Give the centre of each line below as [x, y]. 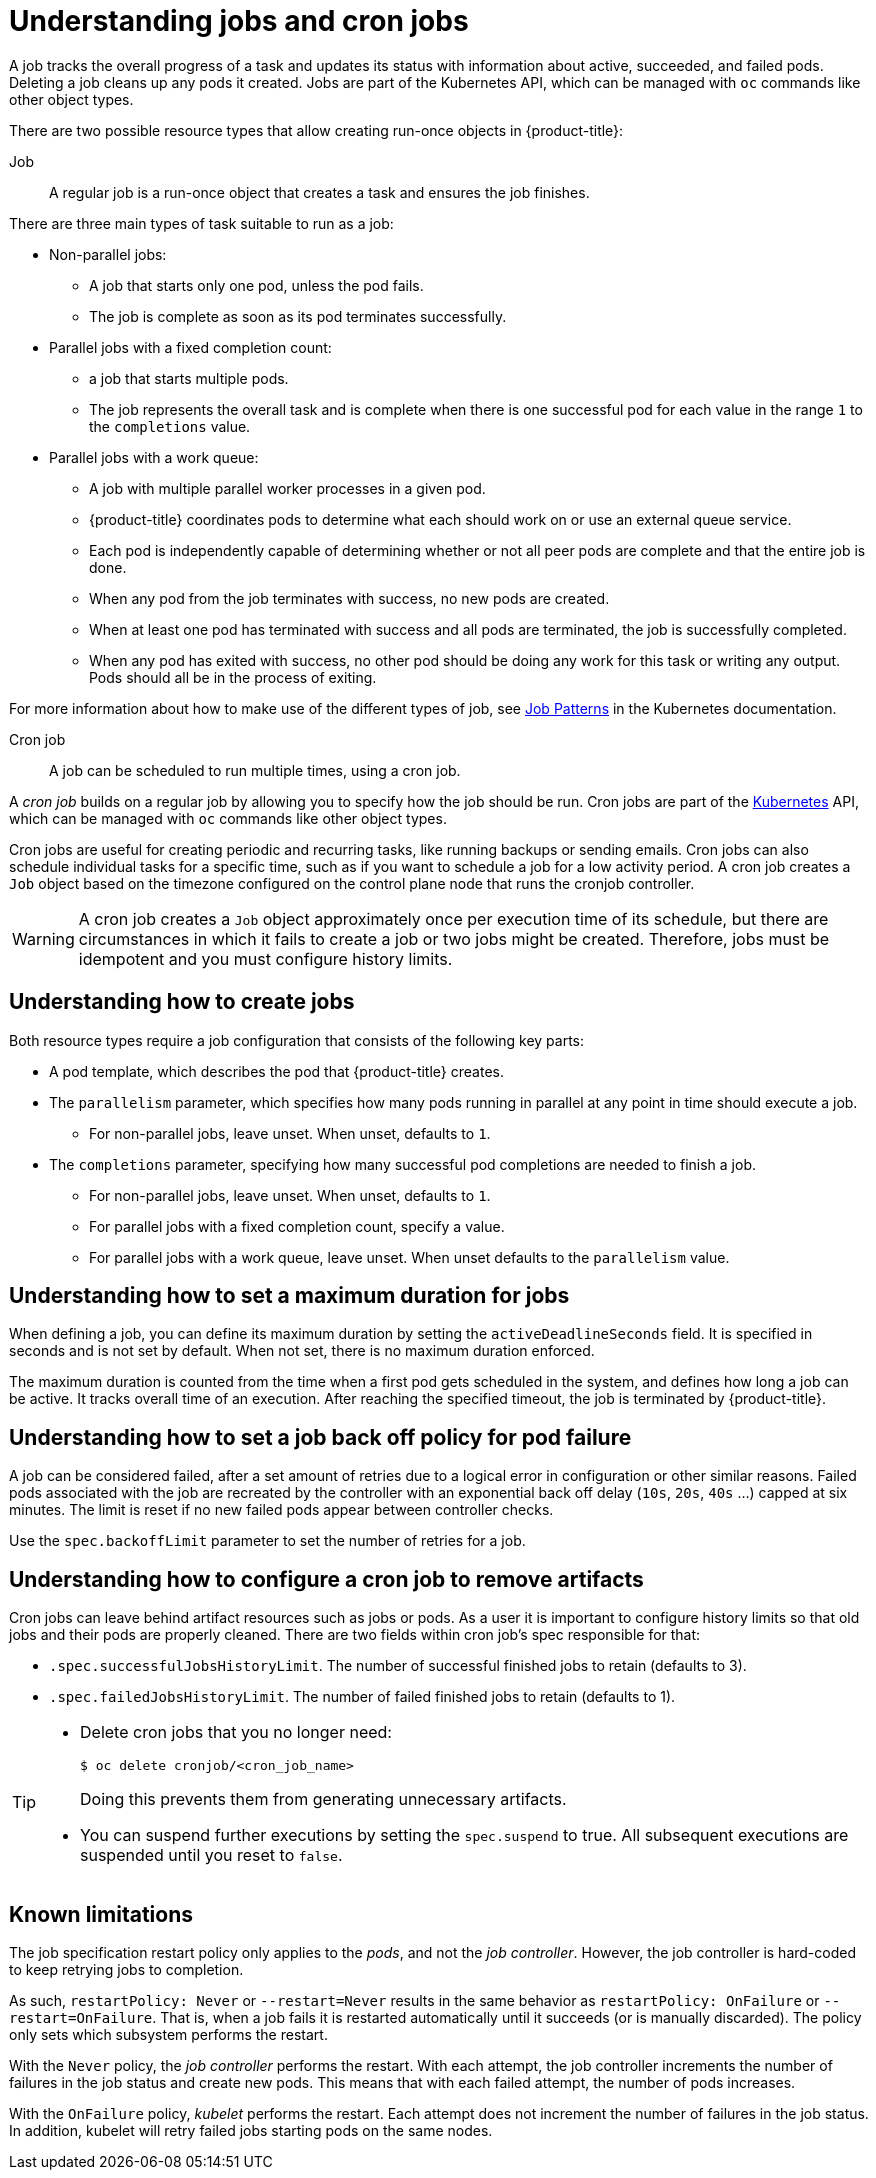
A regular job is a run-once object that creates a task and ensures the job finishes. [319, 192]
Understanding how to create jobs [182, 1002]
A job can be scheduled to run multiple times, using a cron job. [255, 770]
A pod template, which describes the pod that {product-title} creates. [276, 1071]
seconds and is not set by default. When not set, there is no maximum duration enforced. [302, 1351]
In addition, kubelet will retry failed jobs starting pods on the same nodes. [251, 2130]
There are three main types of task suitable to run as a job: [201, 223]
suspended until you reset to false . [211, 1855]
